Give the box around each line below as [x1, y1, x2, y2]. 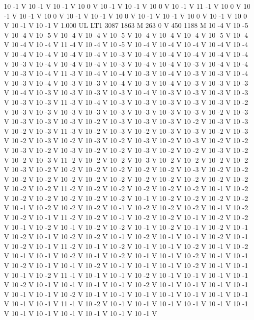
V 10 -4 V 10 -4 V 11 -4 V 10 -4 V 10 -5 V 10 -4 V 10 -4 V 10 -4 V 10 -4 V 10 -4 [4, 39, 248, 49]
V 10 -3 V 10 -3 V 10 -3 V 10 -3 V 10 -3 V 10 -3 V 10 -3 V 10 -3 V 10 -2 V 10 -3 [4, 106, 248, 117]
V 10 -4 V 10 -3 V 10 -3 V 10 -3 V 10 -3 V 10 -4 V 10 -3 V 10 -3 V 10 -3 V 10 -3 [4, 87, 248, 98]
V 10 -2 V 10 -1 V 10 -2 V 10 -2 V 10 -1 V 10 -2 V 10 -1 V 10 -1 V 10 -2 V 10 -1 [4, 231, 248, 242]
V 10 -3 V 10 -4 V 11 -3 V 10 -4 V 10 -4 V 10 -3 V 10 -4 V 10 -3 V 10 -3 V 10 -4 [4, 68, 248, 78]
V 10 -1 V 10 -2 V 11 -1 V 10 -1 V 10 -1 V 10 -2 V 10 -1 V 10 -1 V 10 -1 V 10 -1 [4, 270, 248, 280]
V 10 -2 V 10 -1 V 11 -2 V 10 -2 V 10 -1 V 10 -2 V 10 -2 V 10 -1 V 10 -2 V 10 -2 [4, 212, 248, 222]
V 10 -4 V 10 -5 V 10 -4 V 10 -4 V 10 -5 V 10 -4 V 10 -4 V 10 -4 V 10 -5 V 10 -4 [4, 29, 248, 40]
